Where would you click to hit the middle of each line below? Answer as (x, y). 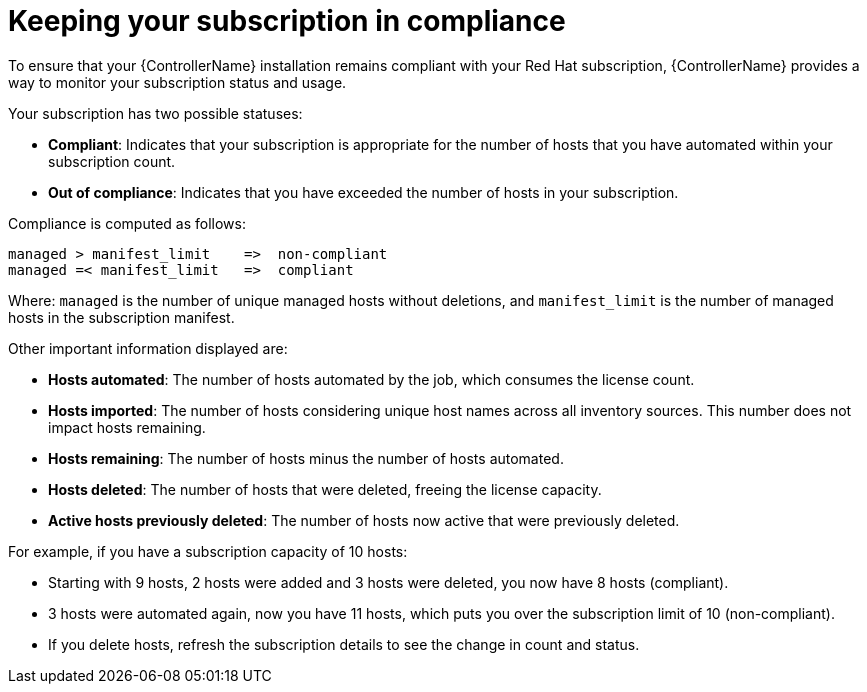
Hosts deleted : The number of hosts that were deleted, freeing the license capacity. (325, 489)
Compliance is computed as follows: (127, 223)
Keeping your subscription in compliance (287, 21)
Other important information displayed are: (148, 348)
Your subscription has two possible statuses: (155, 113)
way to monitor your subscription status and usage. (177, 82)
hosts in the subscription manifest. (121, 317)
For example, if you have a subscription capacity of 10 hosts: (208, 551)
